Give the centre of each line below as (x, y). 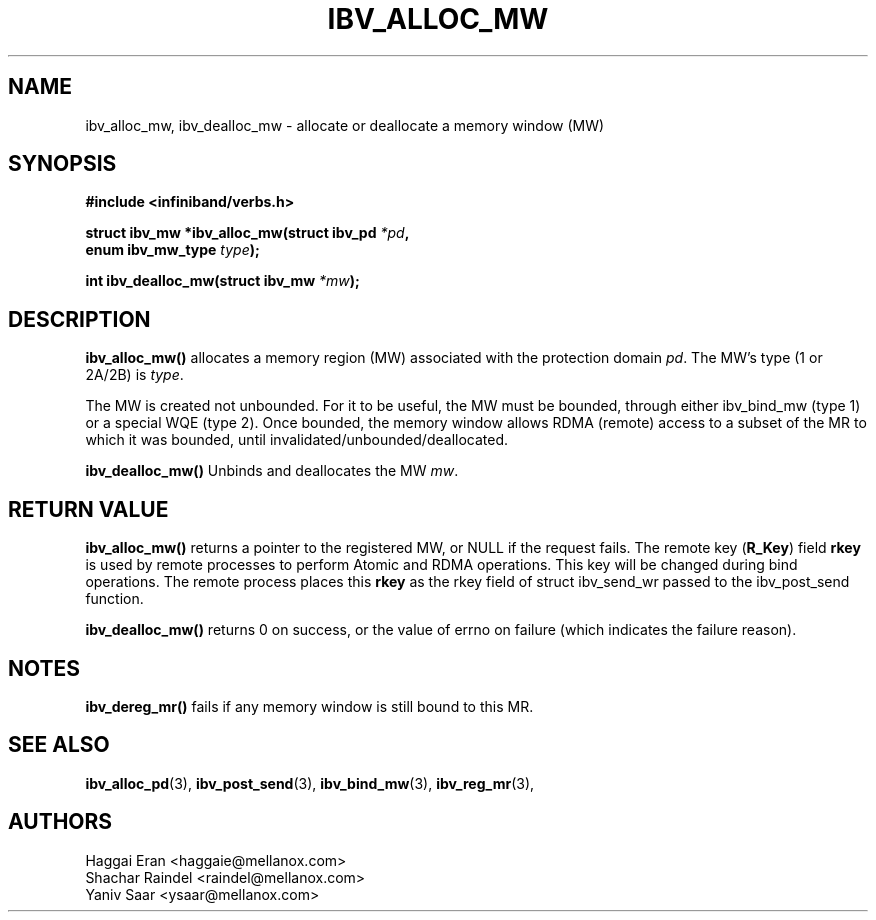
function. (114, 599)
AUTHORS (60, 822)
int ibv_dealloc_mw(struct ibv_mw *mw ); (222, 281)
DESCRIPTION (79, 319)
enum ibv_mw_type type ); (172, 250)
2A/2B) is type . (134, 375)
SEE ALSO (59, 745)
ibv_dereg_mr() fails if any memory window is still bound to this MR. (309, 706)
